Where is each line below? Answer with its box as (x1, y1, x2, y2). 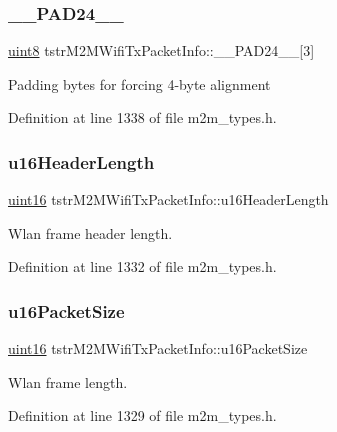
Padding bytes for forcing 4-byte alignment (8, 73, 271, 94)
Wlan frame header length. (8, 222, 173, 243)
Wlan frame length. (8, 371, 128, 392)
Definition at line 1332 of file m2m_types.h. (8, 256, 277, 277)
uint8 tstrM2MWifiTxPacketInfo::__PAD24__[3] (8, 40, 315, 61)
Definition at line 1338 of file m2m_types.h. (8, 107, 277, 128)
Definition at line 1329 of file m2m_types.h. (8, 405, 277, 426)
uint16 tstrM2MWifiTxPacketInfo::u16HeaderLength (8, 189, 329, 210)
